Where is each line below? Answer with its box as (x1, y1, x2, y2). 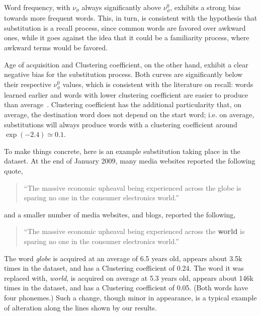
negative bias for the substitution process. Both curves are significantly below (4, 69, 243, 80)
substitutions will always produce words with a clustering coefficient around (4, 119, 237, 129)
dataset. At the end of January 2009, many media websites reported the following (4, 155, 255, 166)
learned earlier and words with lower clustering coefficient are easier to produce (4, 89, 248, 100)
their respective (4, 78, 51, 89)
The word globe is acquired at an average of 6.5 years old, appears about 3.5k (4, 253, 242, 263)
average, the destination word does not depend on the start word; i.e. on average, (4, 109, 254, 120)
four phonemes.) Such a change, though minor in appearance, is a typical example (4, 292, 257, 302)
